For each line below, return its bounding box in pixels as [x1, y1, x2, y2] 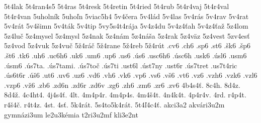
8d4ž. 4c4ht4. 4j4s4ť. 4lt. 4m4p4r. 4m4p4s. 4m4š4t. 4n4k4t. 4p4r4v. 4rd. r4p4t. [4, 89, 246, 100]
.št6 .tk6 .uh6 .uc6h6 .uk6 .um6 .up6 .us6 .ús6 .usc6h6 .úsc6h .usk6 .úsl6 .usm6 [4, 50, 247, 60]
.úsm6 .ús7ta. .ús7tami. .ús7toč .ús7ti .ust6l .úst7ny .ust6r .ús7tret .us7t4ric [4, 60, 237, 70]
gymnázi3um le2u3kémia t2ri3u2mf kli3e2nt [4, 109, 138, 119]
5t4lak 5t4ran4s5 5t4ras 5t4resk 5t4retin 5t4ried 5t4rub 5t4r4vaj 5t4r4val [4, 1, 229, 11]
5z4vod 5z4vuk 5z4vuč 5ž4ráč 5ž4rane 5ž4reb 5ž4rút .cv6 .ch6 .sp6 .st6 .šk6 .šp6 [4, 40, 251, 51]
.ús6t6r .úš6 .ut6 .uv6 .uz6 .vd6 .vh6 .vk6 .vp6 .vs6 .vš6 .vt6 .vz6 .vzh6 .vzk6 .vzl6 [4, 70, 257, 80]
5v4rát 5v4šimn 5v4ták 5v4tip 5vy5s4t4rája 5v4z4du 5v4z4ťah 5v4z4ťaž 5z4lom [4, 21, 248, 31]
